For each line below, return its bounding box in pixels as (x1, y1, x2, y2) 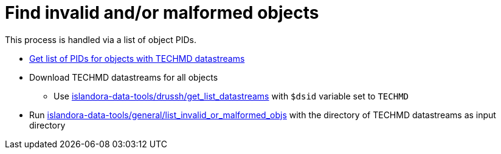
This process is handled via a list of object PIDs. (5, 34, 196, 45)
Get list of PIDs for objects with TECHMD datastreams (29, 53, 245, 64)
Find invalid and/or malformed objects (5, 2, 319, 23)
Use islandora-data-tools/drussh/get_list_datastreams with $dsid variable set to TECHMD (54, 90, 409, 101)
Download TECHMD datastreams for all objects (29, 72, 218, 82)
